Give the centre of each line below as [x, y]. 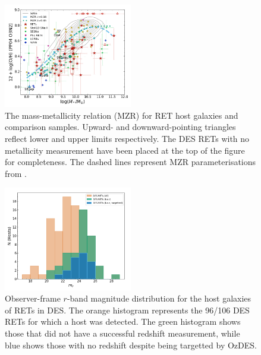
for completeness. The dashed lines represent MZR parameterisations [130, 162]
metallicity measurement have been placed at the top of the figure [125, 150]
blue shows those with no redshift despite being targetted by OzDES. [131, 345]
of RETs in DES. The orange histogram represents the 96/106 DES [127, 310]
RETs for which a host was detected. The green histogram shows [123, 321]
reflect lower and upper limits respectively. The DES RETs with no [127, 139]
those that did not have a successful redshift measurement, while [122, 333]
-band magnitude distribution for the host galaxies [159, 298]
